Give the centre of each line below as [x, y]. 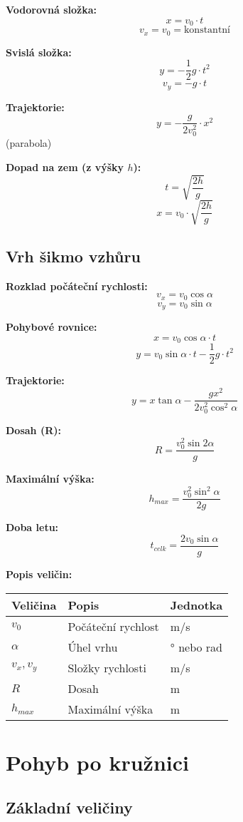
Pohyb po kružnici [97, 762]
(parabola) [29, 143]
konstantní [207, 30]
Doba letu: [32, 527]
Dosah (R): [33, 430]
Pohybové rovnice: [52, 327]
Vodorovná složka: [52, 9]
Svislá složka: [39, 52]
